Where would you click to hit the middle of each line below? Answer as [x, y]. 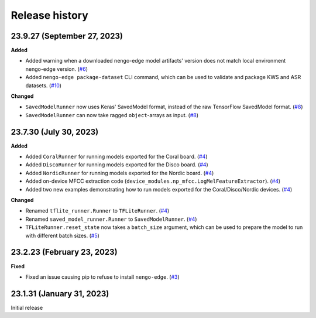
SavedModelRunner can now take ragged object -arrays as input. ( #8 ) [112, 115]
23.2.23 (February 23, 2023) [64, 252]
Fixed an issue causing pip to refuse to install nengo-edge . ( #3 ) [102, 277]
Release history [50, 15]
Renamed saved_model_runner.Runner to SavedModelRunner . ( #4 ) [111, 219]
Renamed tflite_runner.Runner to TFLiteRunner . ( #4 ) [97, 211]
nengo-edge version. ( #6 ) [56, 69]
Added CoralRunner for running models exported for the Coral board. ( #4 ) [116, 157]
